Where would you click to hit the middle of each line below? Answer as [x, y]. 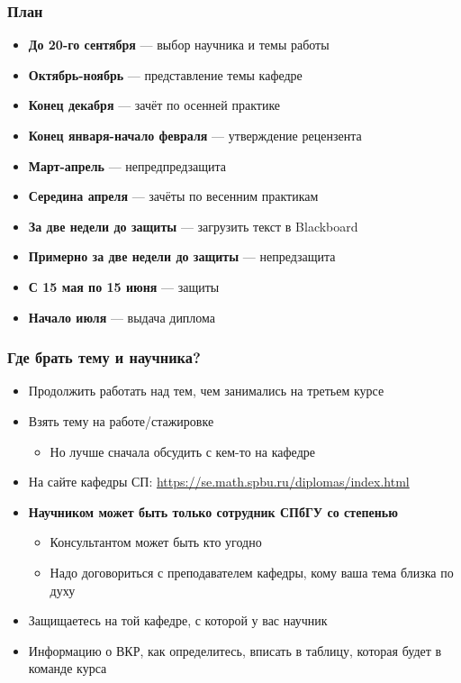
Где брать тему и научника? [104, 357]
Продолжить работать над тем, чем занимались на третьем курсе [206, 391]
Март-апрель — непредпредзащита [127, 165]
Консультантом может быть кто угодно [156, 542]
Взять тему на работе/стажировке [121, 420]
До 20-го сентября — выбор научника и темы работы [179, 45]
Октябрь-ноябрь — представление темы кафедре [165, 74]
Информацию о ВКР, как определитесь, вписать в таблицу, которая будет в [235, 650]
